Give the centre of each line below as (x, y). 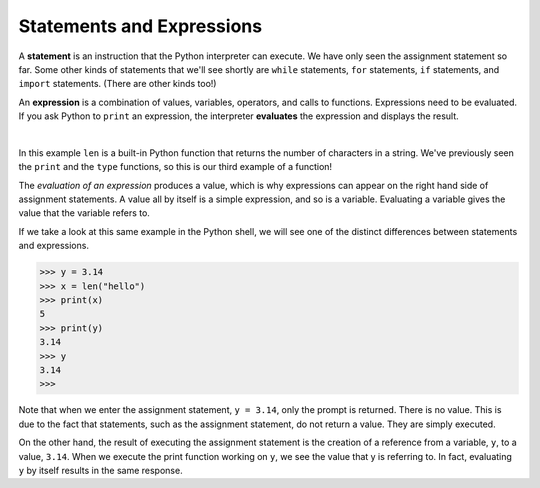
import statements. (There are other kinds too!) (117, 84)
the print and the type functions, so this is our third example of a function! (175, 167)
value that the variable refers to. (84, 213)
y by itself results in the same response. (101, 470)
